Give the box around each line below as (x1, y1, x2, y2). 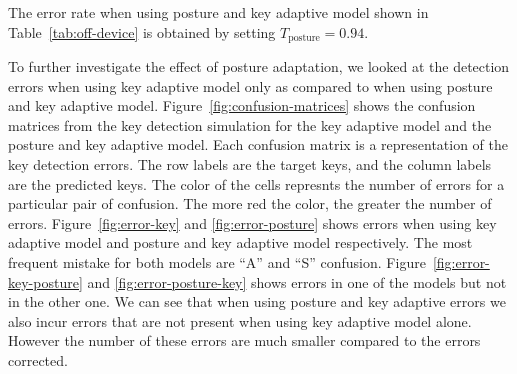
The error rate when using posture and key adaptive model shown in (8, 2, 429, 22)
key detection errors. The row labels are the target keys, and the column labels (8, 154, 492, 175)
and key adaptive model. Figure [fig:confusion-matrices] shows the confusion (8, 95, 476, 116)
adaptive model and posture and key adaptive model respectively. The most (8, 232, 473, 253)
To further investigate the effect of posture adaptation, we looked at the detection (8, 56, 510, 77)
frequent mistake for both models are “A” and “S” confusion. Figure (8, 251, 426, 272)
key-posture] (8, 271, 83, 292)
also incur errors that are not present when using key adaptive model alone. (8, 310, 472, 331)
